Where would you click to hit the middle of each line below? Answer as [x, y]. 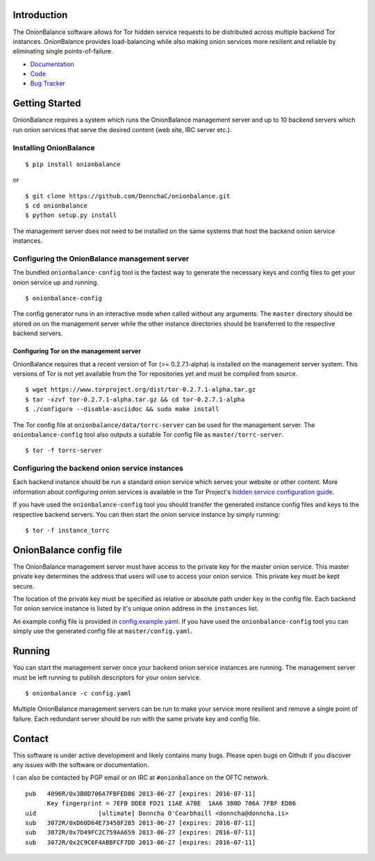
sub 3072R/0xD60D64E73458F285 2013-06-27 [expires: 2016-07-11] [141, 823]
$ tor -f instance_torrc [67, 530]
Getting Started [47, 103]
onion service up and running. [56, 282]
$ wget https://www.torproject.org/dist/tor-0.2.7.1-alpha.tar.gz [141, 390]
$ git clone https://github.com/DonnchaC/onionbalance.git [128, 196]
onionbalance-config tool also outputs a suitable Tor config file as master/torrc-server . [148, 434]
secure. [24, 586]
